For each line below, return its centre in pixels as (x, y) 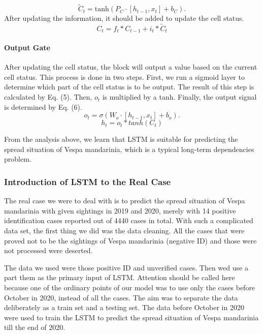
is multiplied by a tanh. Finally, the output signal (179, 97)
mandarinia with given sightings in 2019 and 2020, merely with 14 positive (120, 210)
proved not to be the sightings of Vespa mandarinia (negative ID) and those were (130, 240)
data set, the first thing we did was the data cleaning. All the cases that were (124, 231)
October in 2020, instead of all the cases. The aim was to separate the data (121, 297)
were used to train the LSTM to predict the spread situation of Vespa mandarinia (131, 317)
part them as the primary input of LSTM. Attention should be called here (120, 277)
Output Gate (27, 48)
